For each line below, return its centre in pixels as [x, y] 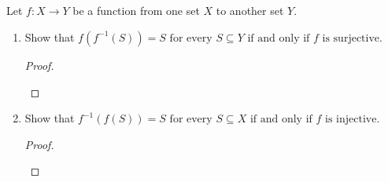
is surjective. [352, 38]
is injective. [353, 120]
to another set [250, 11]
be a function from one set [136, 11]
